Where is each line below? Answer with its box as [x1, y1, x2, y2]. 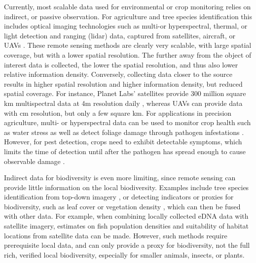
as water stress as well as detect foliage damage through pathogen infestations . [4, 127, 244, 137]
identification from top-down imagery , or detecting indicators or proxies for [4, 192, 234, 202]
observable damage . [4, 156, 65, 166]
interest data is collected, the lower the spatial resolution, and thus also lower [4, 59, 238, 69]
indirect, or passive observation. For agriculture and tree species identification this [4, 11, 253, 21]
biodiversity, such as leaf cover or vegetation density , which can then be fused [4, 201, 241, 211]
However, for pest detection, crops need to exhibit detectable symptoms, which [4, 136, 242, 147]
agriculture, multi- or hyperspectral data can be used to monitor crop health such [4, 117, 251, 128]
